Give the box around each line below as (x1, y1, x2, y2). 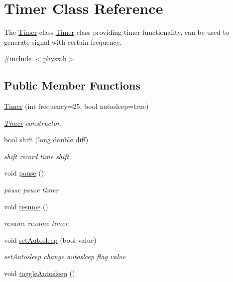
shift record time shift (4, 151, 69, 161)
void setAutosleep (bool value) (4, 234, 97, 245)
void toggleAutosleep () (4, 268, 75, 279)
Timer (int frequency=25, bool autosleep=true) (4, 101, 149, 111)
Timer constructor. (4, 117, 62, 128)
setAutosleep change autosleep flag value (4, 251, 126, 262)
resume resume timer (4, 218, 68, 228)
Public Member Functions (4, 78, 140, 93)
